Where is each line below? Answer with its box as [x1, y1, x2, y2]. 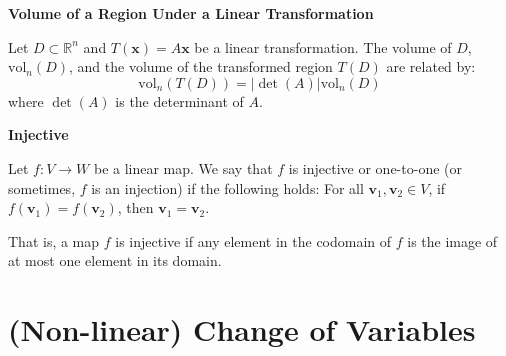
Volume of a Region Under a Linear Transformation [8, 3, 374, 23]
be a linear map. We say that [93, 157, 273, 178]
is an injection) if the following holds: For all [91, 177, 364, 198]
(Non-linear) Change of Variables [8, 309, 476, 350]
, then [117, 197, 154, 218]
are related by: [386, 56, 476, 77]
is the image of [407, 230, 498, 251]
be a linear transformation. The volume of [194, 36, 452, 57]
